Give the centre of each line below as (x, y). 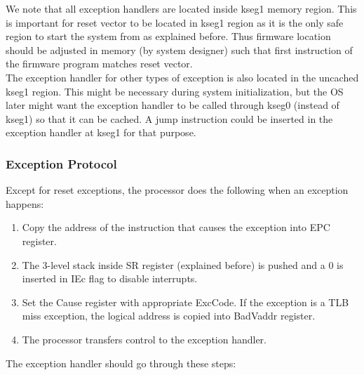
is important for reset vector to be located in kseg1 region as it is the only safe (175, 22)
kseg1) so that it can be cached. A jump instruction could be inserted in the (169, 118)
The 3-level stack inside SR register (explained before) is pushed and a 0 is (183, 264)
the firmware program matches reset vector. (99, 64)
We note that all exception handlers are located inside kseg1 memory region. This (181, 8)
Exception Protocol (61, 163)
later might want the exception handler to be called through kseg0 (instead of (173, 105)
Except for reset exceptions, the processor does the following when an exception (177, 190)
